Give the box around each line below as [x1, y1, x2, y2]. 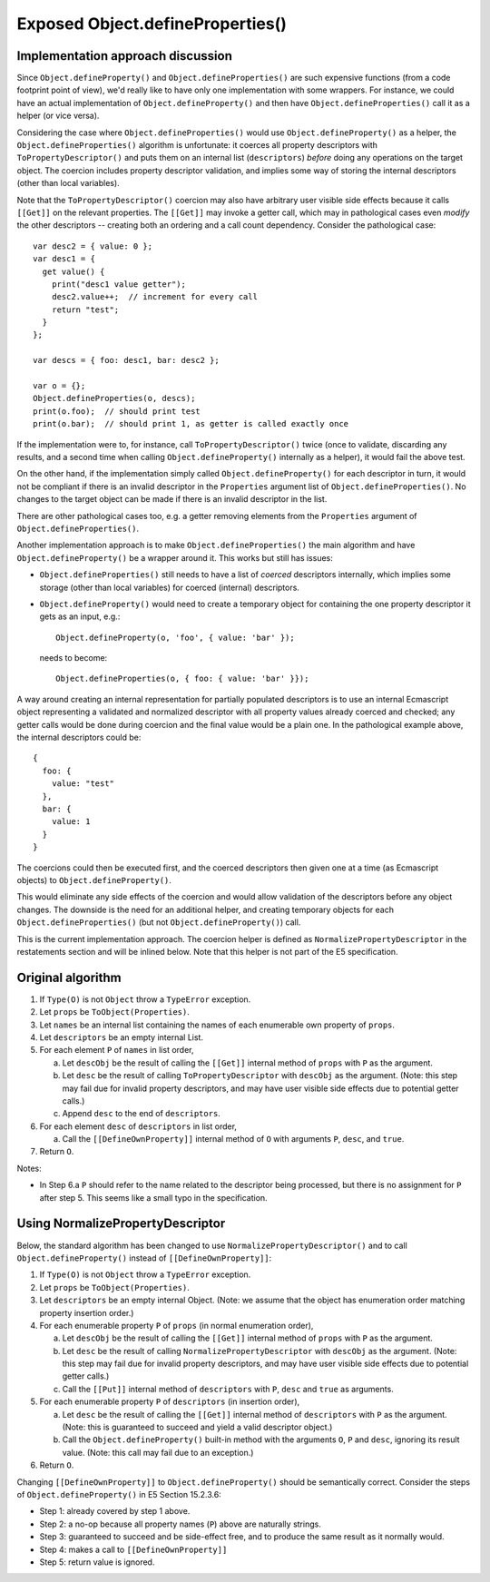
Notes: [16, 1163, 42, 1174]
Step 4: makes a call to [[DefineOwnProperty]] [39, 1544, 228, 1555]
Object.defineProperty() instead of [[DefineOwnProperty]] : [16, 1253, 272, 1263]
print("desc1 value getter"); [51, 279, 186, 290]
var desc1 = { [33, 254, 95, 264]
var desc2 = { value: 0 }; [33, 241, 153, 251]
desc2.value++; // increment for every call [51, 291, 259, 302]
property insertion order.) [39, 1307, 134, 1318]
